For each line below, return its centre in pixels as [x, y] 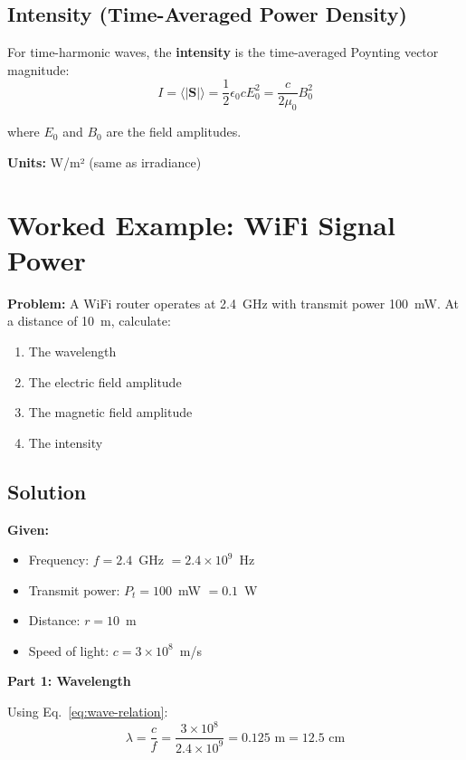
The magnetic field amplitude [110, 412]
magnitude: [38, 69]
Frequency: [59, 560]
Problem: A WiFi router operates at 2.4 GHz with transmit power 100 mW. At [233, 303]
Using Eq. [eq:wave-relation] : [88, 712]
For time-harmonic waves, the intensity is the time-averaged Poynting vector [223, 52]
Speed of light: [69, 650]
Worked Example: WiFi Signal [201, 224]
